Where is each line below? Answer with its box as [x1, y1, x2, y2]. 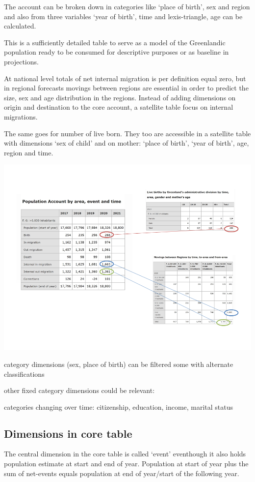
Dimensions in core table [4, 425, 132, 441]
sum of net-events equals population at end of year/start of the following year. [4, 468, 239, 478]
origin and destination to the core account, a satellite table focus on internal [4, 102, 233, 112]
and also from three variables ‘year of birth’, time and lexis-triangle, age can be [4, 11, 243, 21]
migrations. [4, 111, 38, 121]
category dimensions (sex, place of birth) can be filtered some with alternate [4, 359, 233, 369]
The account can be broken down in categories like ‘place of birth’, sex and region [4, 1, 250, 11]
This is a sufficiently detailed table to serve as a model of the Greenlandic [4, 37, 226, 47]
